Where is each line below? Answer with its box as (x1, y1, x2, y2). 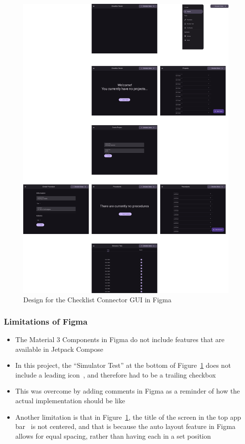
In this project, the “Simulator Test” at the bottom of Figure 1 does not (15, 360, 231, 370)
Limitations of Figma (4, 315, 88, 327)
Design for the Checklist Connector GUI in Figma (23, 295, 171, 305)
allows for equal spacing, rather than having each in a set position (15, 430, 211, 441)
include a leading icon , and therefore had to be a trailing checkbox (15, 369, 216, 379)
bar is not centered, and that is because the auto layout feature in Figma (15, 421, 236, 431)
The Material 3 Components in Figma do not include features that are (15, 334, 225, 344)
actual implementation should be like (15, 395, 125, 405)
